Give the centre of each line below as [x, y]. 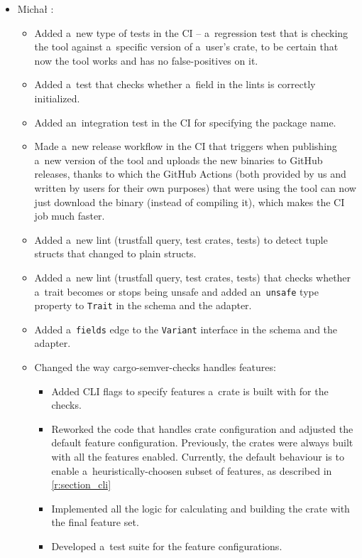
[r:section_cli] [81, 484]
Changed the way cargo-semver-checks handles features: [155, 367]
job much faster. [70, 216]
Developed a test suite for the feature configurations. [167, 546]
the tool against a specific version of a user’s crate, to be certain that [186, 47]
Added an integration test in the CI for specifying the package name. [185, 122]
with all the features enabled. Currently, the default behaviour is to [198, 457]
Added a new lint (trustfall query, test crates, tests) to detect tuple [181, 239]
